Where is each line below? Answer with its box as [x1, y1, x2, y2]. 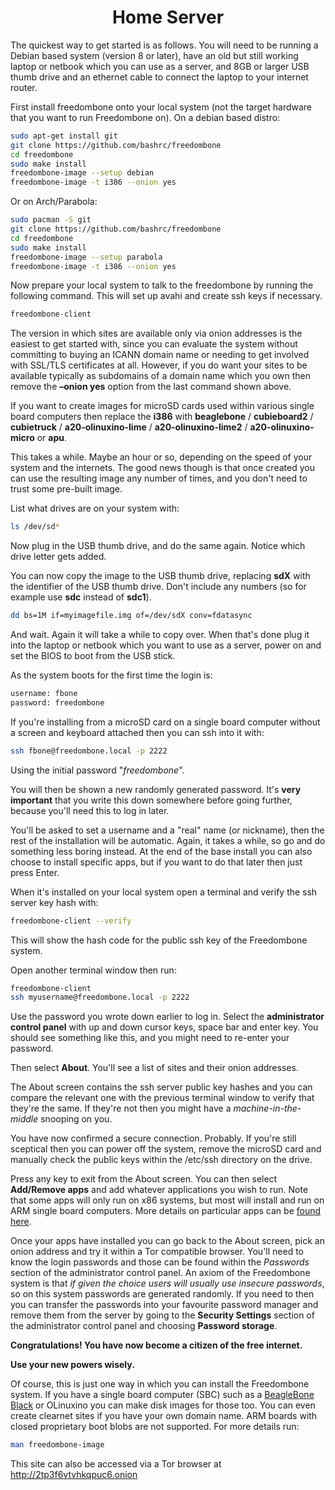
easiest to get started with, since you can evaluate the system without [10, 338, 298, 350]
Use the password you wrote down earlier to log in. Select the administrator [10, 1011, 325, 1023]
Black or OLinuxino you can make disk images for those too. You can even [10, 1399, 316, 1411]
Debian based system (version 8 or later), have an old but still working [10, 49, 299, 61]
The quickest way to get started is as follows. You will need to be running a [10, 39, 319, 51]
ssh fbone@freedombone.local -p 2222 [10, 746, 168, 756]
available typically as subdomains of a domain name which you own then [10, 370, 312, 382]
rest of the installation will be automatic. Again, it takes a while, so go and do [10, 834, 326, 846]
